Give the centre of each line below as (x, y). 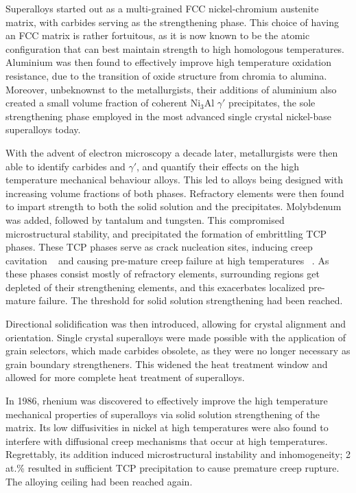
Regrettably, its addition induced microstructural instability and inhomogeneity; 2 (178, 454)
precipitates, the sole (272, 103)
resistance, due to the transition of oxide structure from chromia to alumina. (166, 75)
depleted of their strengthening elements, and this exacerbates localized (155, 287)
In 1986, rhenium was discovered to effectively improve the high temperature (167, 401)
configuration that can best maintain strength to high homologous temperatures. (175, 48)
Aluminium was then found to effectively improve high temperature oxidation (169, 62)
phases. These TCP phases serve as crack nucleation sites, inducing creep (159, 247)
